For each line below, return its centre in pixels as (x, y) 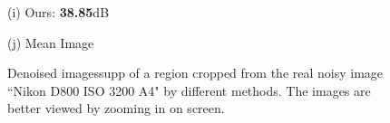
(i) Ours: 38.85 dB (58, 12)
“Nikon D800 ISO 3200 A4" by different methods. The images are (189, 90)
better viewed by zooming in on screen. (116, 108)
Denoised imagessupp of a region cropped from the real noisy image (195, 73)
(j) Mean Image (51, 42)
